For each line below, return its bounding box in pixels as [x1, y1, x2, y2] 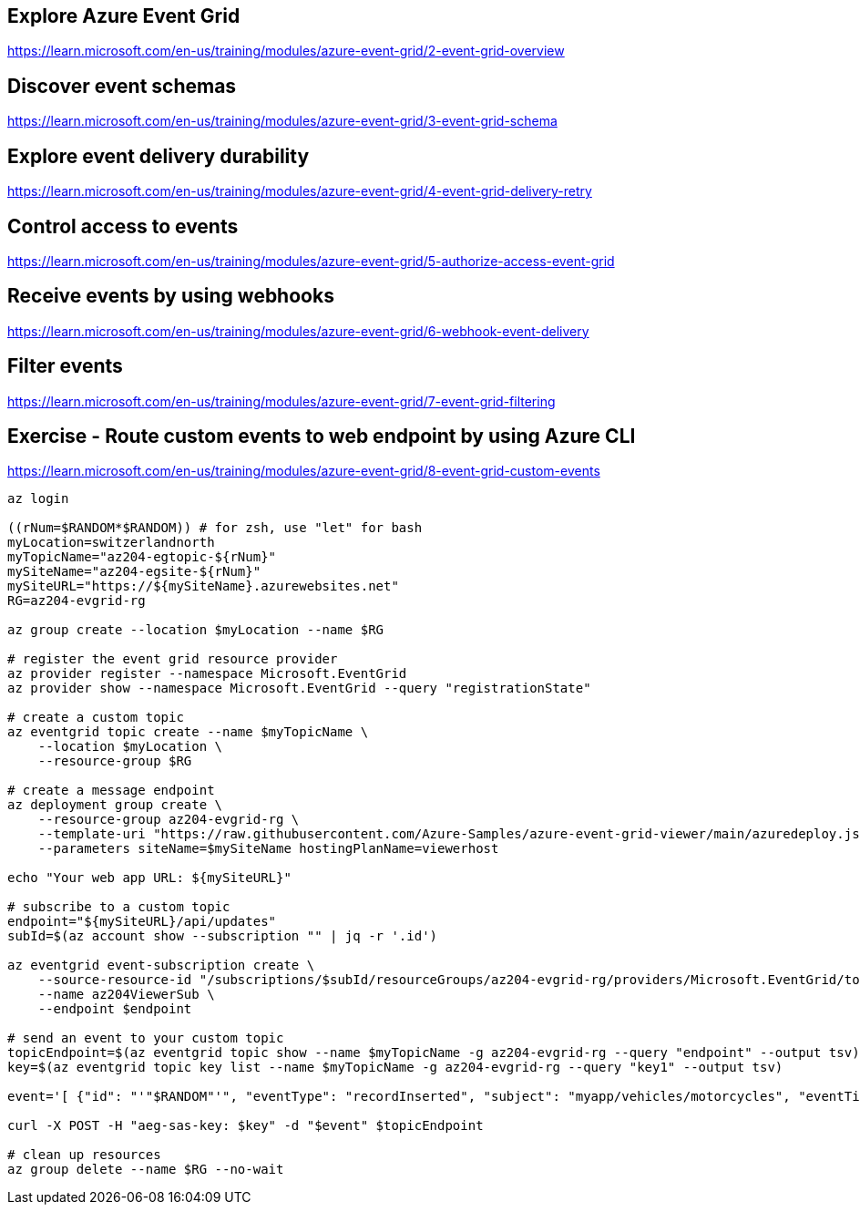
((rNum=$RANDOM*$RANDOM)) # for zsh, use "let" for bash [7, 520, 423, 536]
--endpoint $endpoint [37, 1001, 192, 1017]
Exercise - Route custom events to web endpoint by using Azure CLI [7, 425, 636, 448]
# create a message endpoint [7, 783, 215, 798]
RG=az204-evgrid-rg [7, 593, 146, 609]
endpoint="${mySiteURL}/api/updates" [7, 914, 277, 930]
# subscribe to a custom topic [7, 899, 230, 915]
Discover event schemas [7, 74, 237, 98]
